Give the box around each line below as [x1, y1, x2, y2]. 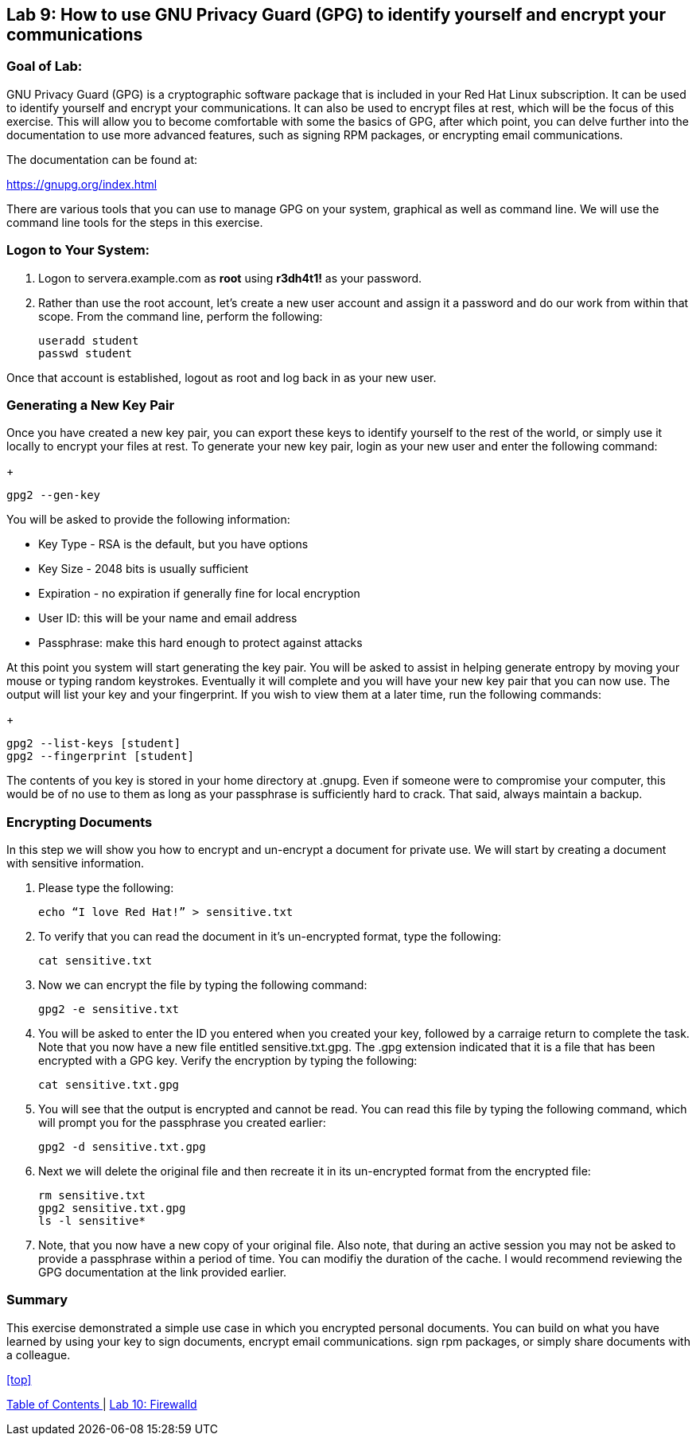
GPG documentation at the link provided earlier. [38, 1265, 287, 1280]
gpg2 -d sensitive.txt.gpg [38, 1140, 206, 1154]
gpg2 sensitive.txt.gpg [38, 1202, 186, 1215]
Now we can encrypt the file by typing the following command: [38, 978, 367, 992]
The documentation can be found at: [6, 152, 198, 166]
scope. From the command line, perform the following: [38, 309, 323, 323]
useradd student [38, 333, 139, 347]
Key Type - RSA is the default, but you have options [38, 537, 309, 551]
